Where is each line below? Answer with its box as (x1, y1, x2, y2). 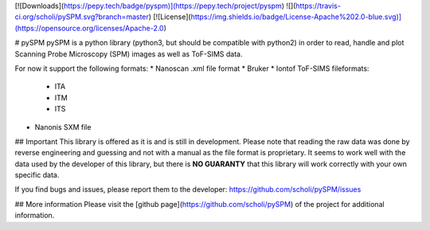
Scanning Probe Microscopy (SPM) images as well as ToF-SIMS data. (14, 49, 243, 59)
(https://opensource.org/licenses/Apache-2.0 (14, 23, 164, 33)
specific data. (14, 170, 60, 180)
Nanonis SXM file (34, 122, 92, 131)
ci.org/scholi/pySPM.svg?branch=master (14, 12, 149, 21)
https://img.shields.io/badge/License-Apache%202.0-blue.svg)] (190, 12, 402, 21)
